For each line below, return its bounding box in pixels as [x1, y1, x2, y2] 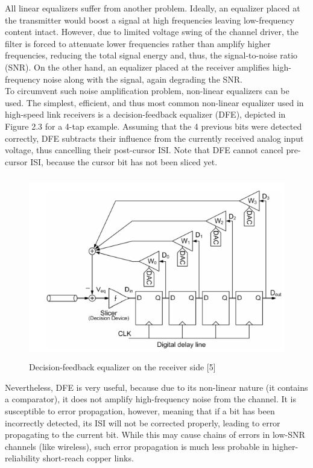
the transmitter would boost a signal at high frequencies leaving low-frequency [5, 13, 294, 26]
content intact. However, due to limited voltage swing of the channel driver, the [5, 25, 299, 38]
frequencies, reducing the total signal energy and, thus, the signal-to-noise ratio [5, 49, 298, 62]
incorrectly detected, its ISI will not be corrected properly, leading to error [5, 416, 280, 429]
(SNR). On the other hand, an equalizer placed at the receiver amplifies [5, 60, 270, 73]
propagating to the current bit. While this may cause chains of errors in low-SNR [5, 428, 305, 441]
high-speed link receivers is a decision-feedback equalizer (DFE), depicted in [5, 108, 286, 121]
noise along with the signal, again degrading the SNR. [43, 72, 243, 85]
